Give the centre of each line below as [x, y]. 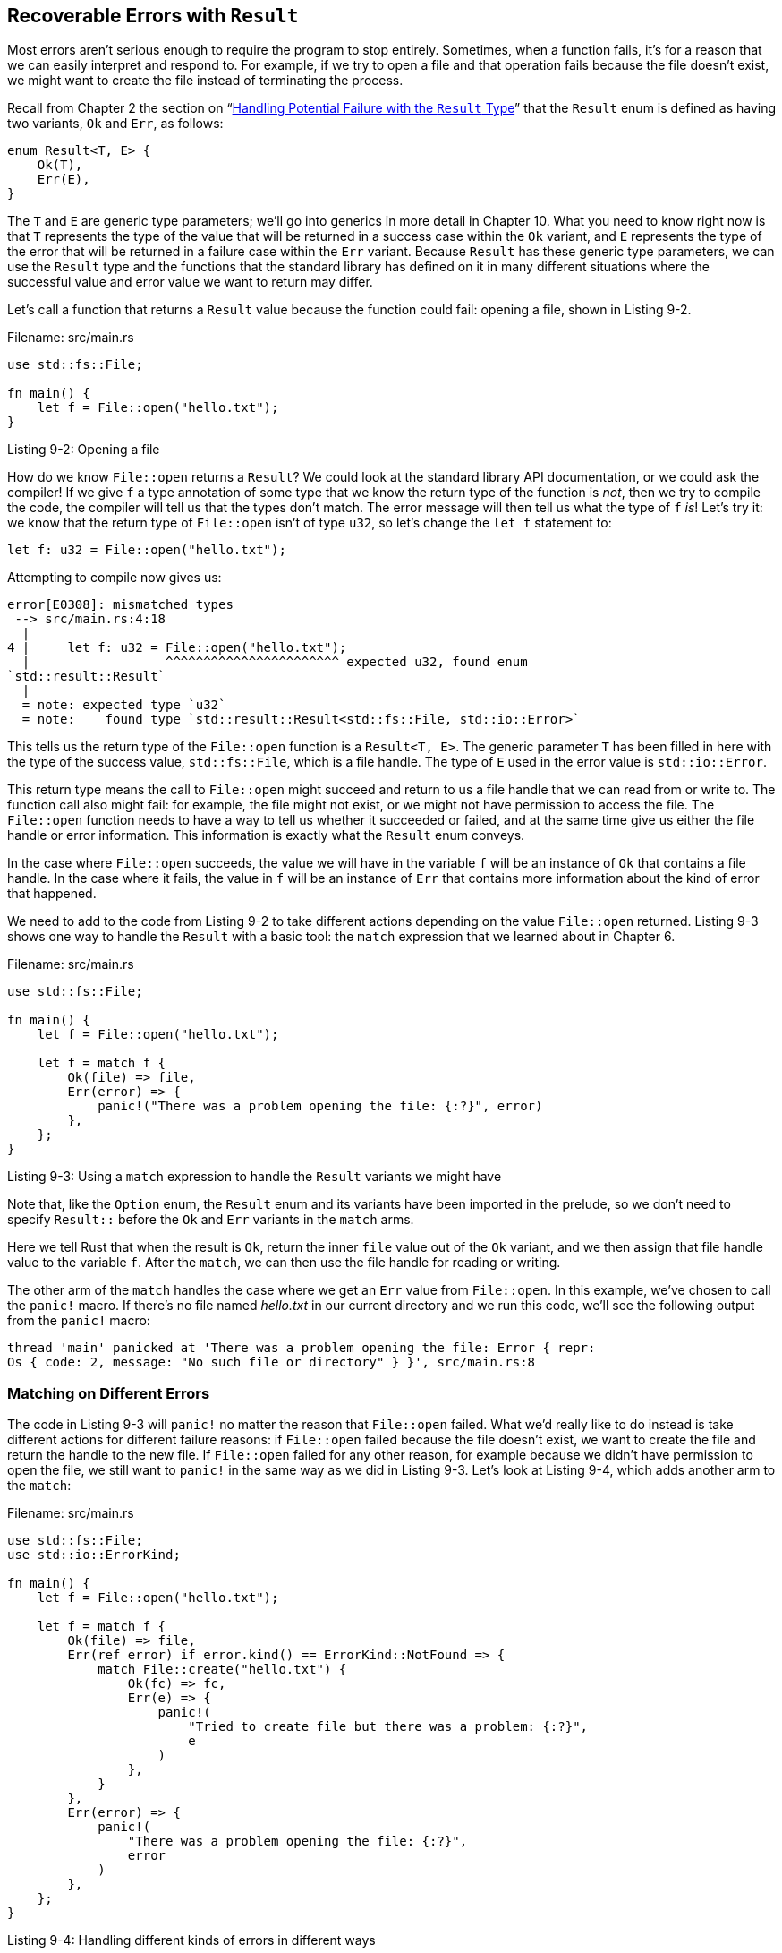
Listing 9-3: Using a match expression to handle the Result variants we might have [255, 1177]
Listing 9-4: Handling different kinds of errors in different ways [191, 1940]
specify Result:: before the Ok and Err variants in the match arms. [211, 1220]
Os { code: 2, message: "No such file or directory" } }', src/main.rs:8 [272, 1362]
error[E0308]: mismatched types [120, 605]
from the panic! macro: [79, 1321]
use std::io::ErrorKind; [94, 1555]
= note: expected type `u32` [124, 705]
